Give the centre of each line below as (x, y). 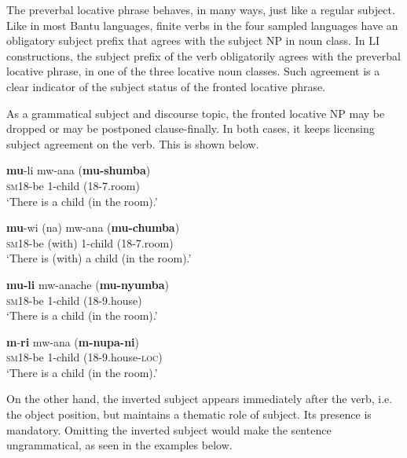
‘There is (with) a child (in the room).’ (99, 258)
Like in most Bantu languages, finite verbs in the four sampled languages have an (202, 25)
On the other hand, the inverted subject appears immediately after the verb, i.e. (200, 399)
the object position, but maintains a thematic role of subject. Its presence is (189, 414)
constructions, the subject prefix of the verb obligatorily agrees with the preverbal (203, 55)
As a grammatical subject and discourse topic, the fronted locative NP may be (196, 113)
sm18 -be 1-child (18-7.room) (73, 185)
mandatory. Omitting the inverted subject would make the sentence (169, 429)
